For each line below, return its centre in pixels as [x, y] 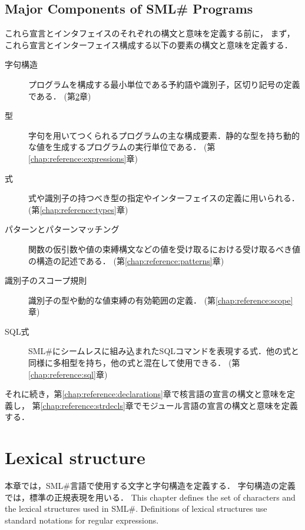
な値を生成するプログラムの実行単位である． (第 [122, 147]
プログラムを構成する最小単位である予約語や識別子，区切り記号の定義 [164, 84]
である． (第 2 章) [60, 96]
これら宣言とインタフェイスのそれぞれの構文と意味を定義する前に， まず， [150, 33]
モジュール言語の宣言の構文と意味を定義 [220, 405]
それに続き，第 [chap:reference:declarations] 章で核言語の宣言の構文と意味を [146, 394]
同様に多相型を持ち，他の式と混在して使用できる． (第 [134, 363]
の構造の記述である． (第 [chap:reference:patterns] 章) [126, 260]
